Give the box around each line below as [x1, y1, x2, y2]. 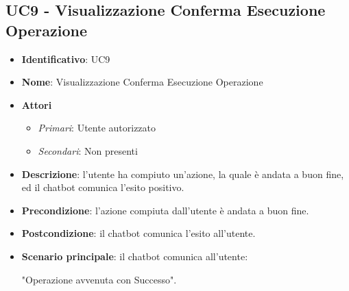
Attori [21, 97, 52, 112]
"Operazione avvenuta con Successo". [21, 272, 177, 286]
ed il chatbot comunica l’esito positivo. [21, 180, 184, 194]
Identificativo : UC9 [21, 51, 110, 66]
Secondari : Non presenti [38, 143, 138, 157]
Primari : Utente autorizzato [38, 121, 156, 135]
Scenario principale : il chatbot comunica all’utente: [21, 249, 248, 263]
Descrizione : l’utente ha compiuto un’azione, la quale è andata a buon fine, [21, 166, 344, 181]
